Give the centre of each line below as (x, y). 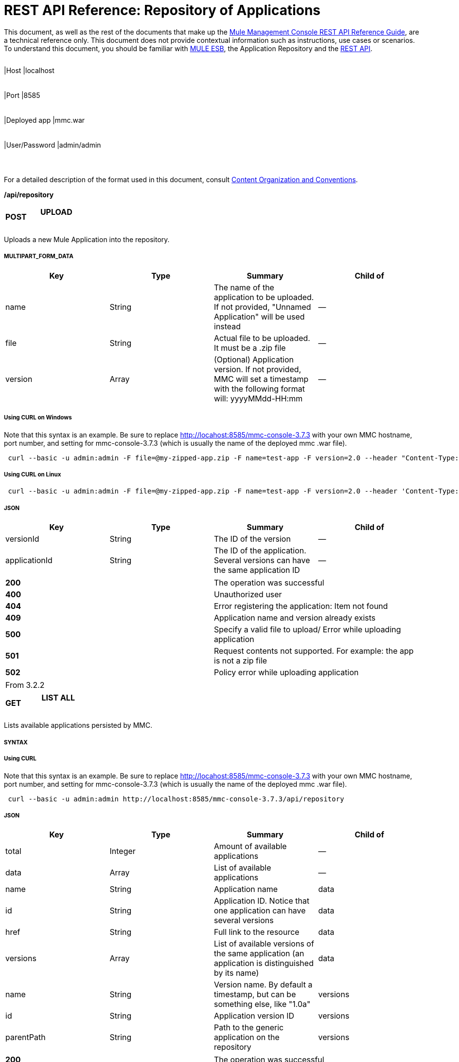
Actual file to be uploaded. (262, 338)
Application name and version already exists (295, 618)
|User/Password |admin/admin (53, 145)
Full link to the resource (257, 932)
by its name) (237, 973)
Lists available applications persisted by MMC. (78, 725)
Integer (123, 851)
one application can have (260, 911)
